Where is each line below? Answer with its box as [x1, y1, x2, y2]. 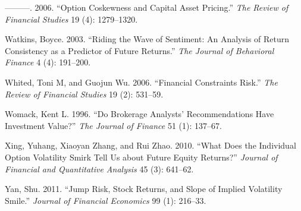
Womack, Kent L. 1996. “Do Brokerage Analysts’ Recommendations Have [5, 108, 274, 120]
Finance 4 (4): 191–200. [5, 56, 91, 68]
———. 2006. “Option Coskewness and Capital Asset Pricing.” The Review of [5, 1, 289, 13]
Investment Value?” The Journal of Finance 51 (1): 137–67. [5, 119, 222, 131]
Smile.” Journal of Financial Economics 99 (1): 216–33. [5, 194, 206, 206]
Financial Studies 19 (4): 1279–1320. [5, 12, 138, 25]
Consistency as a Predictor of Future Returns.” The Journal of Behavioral [5, 44, 274, 56]
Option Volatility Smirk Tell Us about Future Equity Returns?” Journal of [5, 150, 278, 163]
